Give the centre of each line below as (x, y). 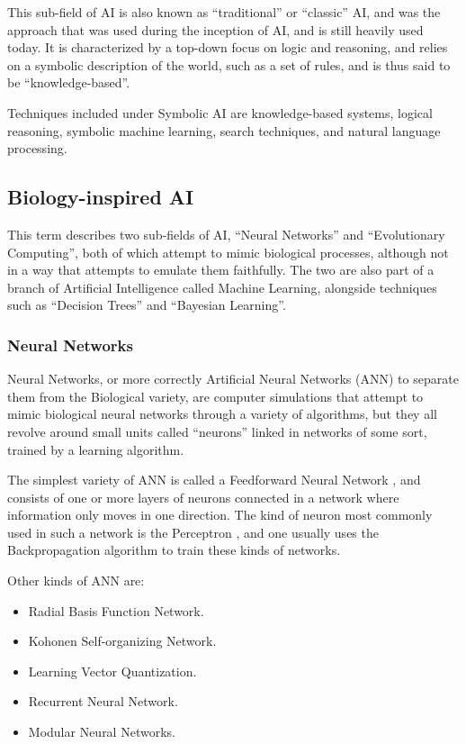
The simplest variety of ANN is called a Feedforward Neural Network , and (214, 480)
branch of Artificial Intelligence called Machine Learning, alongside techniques (222, 287)
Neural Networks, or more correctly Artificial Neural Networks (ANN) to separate (233, 379)
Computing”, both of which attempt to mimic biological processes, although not (228, 252)
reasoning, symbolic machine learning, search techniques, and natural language (224, 130)
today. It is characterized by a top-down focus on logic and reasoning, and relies (228, 47)
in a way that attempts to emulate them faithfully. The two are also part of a (221, 270)
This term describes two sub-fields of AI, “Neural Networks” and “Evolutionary (226, 234)
